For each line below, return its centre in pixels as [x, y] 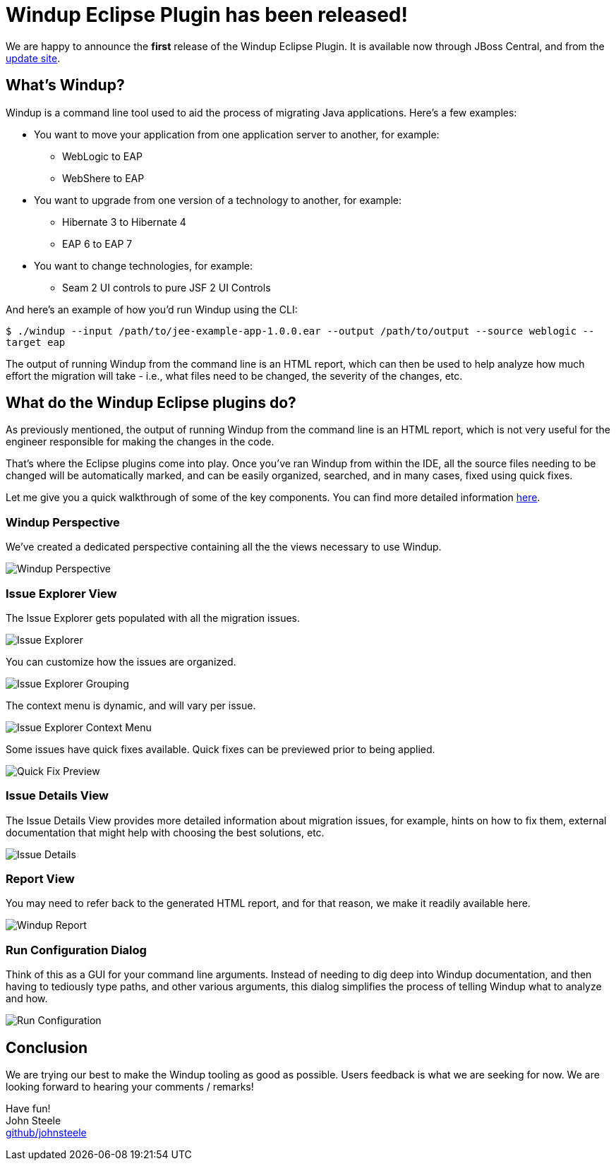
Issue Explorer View [61, 593]
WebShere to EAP [103, 178]
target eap [36, 342]
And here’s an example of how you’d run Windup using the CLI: [152, 309]
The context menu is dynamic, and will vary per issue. [131, 705]
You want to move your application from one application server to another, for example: [237, 134]
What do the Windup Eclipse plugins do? [151, 403]
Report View [40, 879]
